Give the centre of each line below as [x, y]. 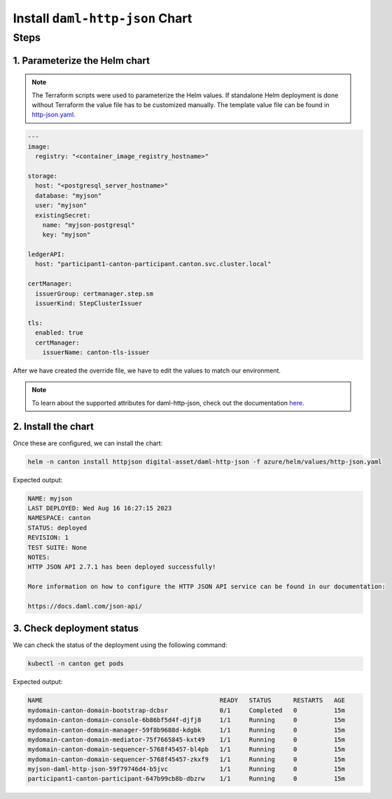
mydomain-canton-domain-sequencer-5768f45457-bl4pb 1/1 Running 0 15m [187, 750]
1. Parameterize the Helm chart [82, 61]
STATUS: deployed [57, 528]
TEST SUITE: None [57, 547]
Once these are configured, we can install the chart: [88, 443]
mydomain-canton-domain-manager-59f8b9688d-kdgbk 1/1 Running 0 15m [187, 730]
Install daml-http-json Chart [103, 18]
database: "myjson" [69, 195]
